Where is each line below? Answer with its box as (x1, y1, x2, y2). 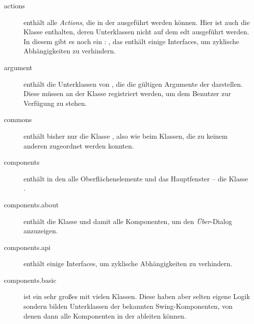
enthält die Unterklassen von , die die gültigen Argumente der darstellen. (24, 78, 243, 89)
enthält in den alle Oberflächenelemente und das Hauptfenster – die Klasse (24, 173, 248, 183)
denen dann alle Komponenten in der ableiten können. (24, 310, 186, 321)
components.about (4, 199, 59, 209)
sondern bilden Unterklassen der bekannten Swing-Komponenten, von (24, 301, 233, 311)
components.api (4, 242, 51, 252)
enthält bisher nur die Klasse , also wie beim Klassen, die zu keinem (24, 130, 228, 141)
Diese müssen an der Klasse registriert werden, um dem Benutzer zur (24, 88, 231, 99)
